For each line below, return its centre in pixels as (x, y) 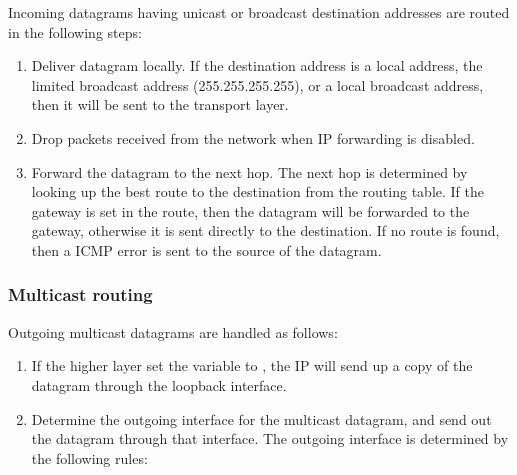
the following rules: (89, 457)
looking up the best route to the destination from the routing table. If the (257, 191)
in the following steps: (75, 31)
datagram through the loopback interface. (159, 384)
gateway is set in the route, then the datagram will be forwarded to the (250, 210)
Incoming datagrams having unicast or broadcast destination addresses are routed (259, 12)
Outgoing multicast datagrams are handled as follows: (173, 331)
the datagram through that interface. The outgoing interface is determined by (270, 438)
